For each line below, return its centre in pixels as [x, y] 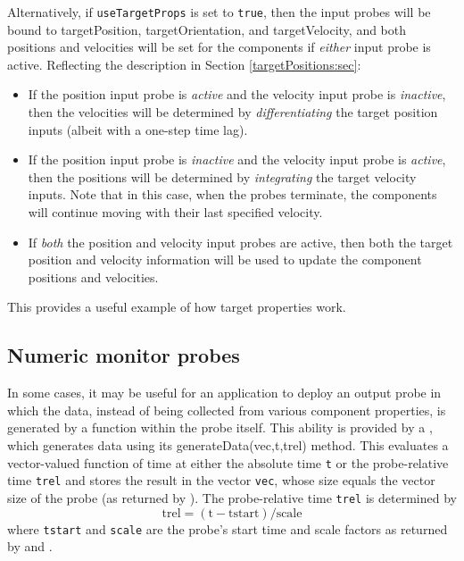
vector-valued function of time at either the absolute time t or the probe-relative [228, 462]
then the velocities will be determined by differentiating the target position [233, 112]
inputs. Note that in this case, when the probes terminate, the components [232, 194]
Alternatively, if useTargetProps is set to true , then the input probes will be [219, 12]
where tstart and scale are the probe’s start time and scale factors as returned [228, 528]
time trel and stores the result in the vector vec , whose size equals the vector [221, 480]
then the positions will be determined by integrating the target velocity [222, 176]
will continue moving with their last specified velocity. [175, 212]
